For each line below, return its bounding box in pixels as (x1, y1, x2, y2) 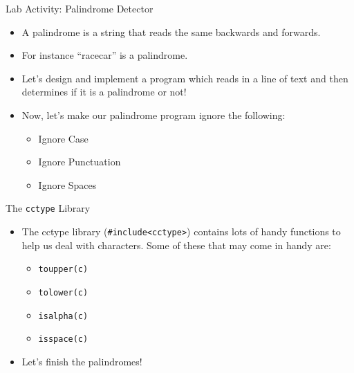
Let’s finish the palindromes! (21, 354, 142, 368)
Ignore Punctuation (38, 154, 121, 169)
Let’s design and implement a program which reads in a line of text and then (21, 71, 348, 85)
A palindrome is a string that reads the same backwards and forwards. (21, 24, 321, 39)
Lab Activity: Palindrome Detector (6, 1, 153, 15)
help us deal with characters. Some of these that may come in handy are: (21, 237, 331, 252)
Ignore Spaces (38, 177, 97, 192)
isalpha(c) (38, 311, 88, 321)
